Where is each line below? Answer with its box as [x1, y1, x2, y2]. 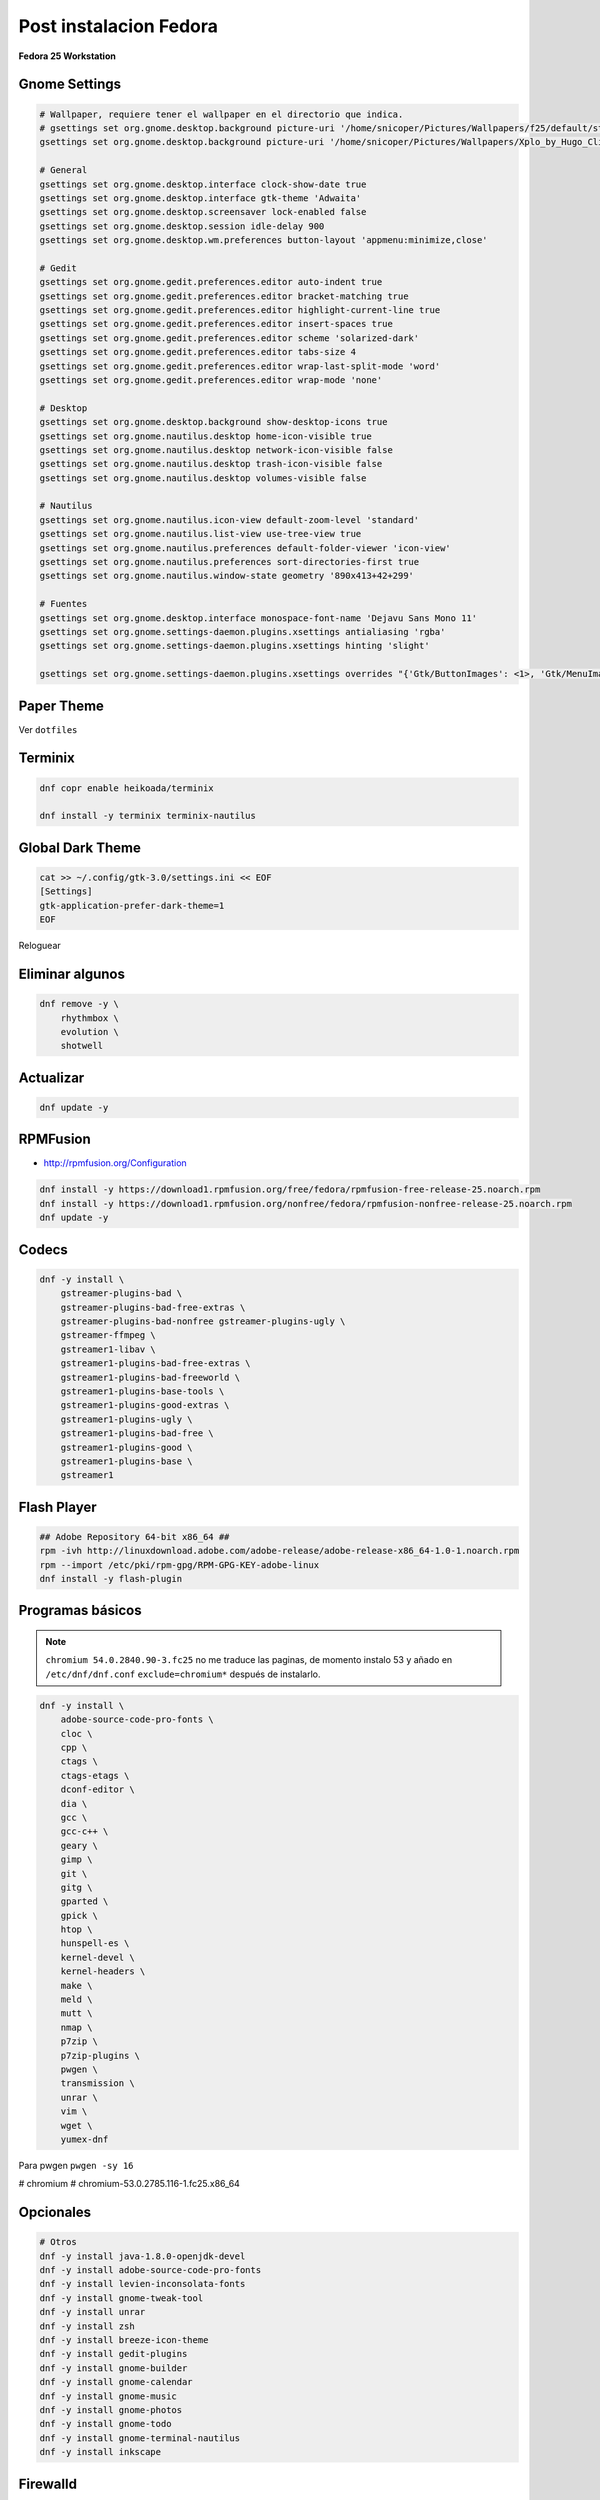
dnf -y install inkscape [39, 2446, 162, 2458]
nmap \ [60, 2021, 93, 2033]
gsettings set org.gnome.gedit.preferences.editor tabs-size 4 [39, 346, 357, 358]
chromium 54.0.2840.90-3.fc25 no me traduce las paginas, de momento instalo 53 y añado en [45, 1654, 453, 1666]
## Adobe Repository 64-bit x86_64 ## [39, 1531, 230, 1542]
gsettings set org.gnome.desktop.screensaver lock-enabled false [39, 206, 367, 218]
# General [39, 165, 88, 176]
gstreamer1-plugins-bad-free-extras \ [60, 1358, 251, 1369]
